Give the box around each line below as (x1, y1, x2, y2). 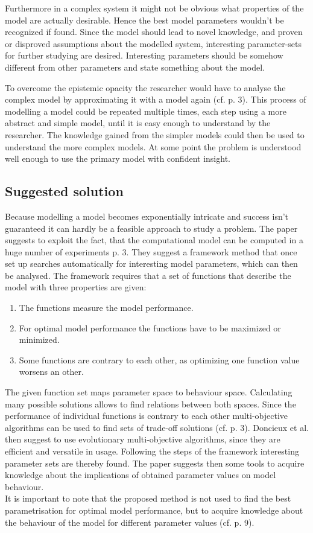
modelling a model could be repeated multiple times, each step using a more (5, 104, 286, 117)
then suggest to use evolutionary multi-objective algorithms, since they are (5, 433, 280, 445)
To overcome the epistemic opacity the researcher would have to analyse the (5, 81, 286, 94)
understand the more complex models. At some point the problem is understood (5, 140, 302, 153)
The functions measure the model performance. (19, 301, 194, 314)
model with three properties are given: (5, 281, 147, 293)
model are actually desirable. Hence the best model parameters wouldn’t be (5, 13, 284, 26)
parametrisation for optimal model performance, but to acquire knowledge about (5, 503, 303, 516)
